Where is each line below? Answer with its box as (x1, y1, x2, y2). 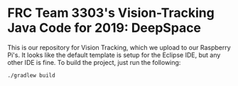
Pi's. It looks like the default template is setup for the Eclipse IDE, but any (7, 51, 221, 59)
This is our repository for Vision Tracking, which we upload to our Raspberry (7, 43, 231, 51)
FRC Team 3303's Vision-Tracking (7, 5, 215, 21)
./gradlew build (7, 72, 55, 79)
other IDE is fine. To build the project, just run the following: (7, 58, 181, 66)
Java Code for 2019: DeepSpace (7, 20, 201, 36)
